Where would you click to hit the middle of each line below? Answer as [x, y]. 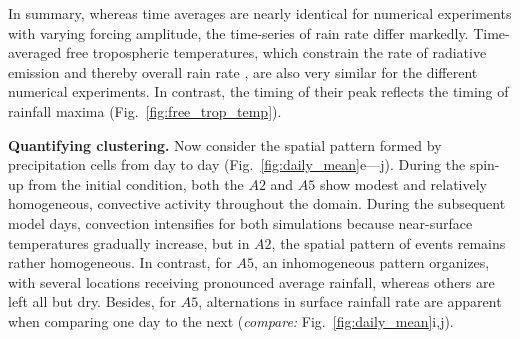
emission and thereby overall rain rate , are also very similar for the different [243, 71]
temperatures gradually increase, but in [129, 242]
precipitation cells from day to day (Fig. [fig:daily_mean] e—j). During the [237, 164]
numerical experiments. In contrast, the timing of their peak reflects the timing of [258, 91]
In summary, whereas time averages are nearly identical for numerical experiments [260, 13]
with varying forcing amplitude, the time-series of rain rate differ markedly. [238, 32]
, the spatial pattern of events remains [388, 242]
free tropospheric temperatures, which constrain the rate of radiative [276, 52]
